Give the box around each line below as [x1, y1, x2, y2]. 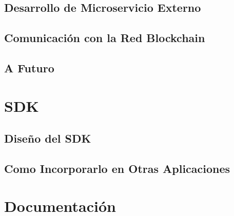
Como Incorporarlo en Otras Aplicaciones [4, 160, 230, 176]
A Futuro [4, 60, 54, 75]
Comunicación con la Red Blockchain [4, 30, 205, 46]
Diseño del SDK [4, 130, 91, 146]
